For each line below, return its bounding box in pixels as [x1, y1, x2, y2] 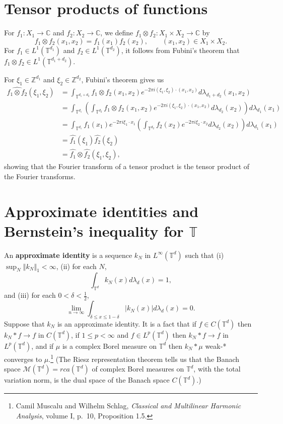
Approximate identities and [4, 200, 199, 221]
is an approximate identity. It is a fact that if [57, 318, 196, 329]
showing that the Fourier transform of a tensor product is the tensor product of [4, 161, 250, 172]
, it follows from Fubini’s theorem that [121, 44, 240, 55]
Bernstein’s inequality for [4, 220, 184, 241]
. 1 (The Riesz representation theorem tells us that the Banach [48, 352, 240, 364]
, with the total [193, 363, 241, 374]
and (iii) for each [4, 290, 56, 300]
